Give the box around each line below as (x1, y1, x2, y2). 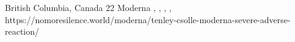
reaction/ (5, 25, 40, 38)
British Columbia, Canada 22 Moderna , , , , (5, 1, 172, 13)
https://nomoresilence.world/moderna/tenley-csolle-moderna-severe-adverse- (5, 13, 291, 26)
